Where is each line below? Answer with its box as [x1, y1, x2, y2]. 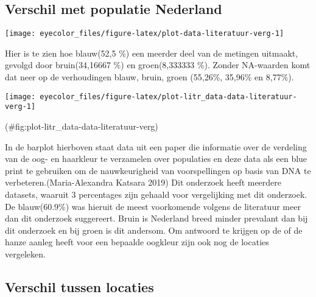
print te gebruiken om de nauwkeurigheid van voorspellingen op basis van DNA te [5, 164, 311, 176]
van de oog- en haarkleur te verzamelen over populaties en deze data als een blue [5, 152, 307, 165]
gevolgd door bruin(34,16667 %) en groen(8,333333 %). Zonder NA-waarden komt [5, 58, 311, 71]
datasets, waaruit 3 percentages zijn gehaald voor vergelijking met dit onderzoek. [5, 187, 307, 200]
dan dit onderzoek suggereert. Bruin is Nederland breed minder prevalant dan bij [5, 212, 308, 225]
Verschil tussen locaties [5, 277, 154, 296]
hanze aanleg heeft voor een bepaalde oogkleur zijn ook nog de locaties [5, 236, 269, 248]
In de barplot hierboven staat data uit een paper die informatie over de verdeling [5, 140, 307, 153]
